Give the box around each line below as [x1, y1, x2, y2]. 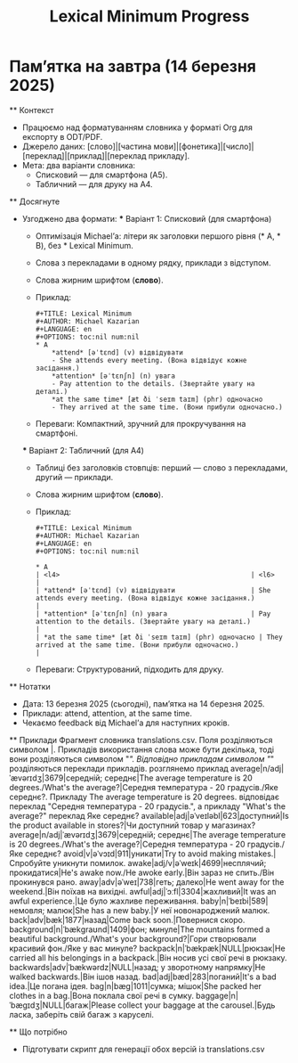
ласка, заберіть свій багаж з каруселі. [9, 1009, 154, 1019]
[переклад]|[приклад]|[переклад [21, 150, 147, 161]
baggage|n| [195, 990, 238, 1001]
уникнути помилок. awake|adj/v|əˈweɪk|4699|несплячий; [52, 857, 267, 868]
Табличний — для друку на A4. [35, 178, 153, 189]
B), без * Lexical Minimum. [35, 240, 133, 250]
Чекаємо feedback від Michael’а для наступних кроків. [21, 717, 230, 728]
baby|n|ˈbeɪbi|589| [200, 895, 269, 906]
